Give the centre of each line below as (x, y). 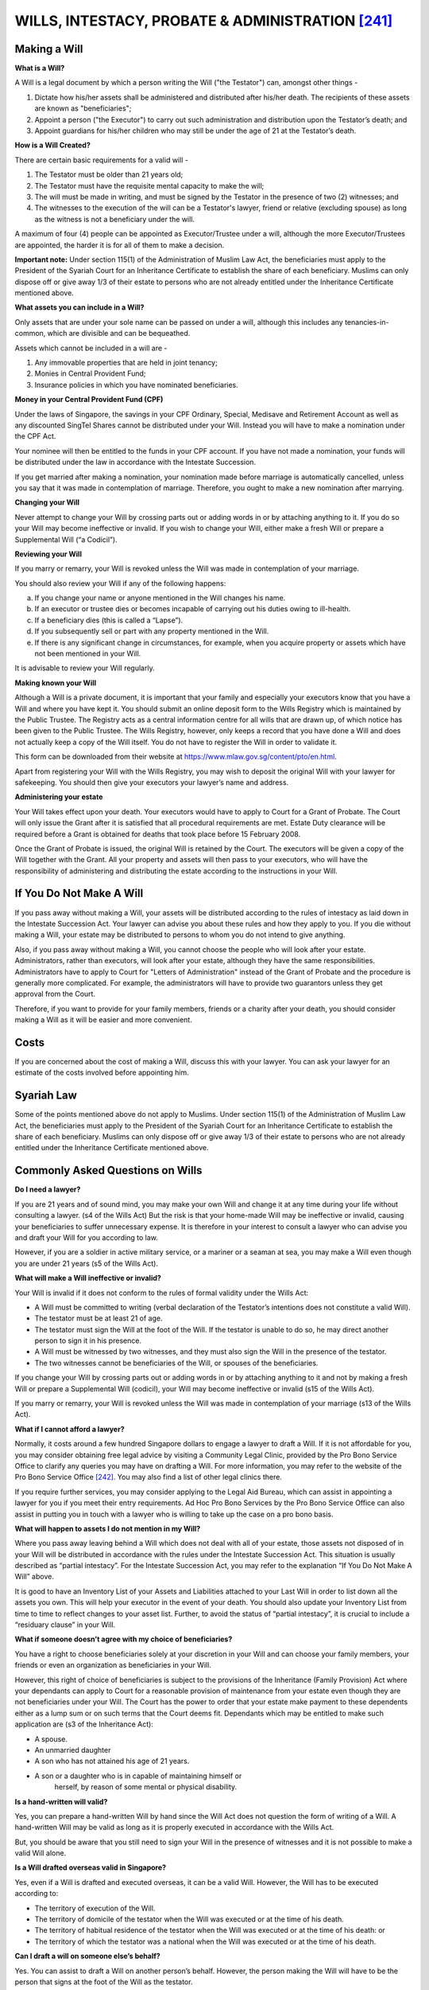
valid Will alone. (41, 1853)
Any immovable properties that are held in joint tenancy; (126, 363)
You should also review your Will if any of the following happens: (120, 583)
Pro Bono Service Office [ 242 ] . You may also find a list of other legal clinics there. (148, 1477)
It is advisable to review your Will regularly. (85, 668)
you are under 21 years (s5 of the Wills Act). (87, 1263)
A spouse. (51, 1738)
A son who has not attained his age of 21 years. (112, 1761)
